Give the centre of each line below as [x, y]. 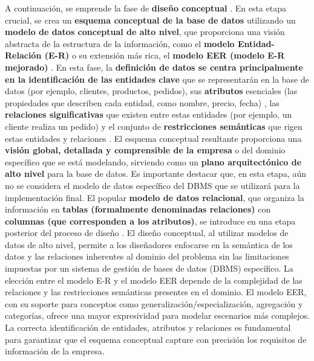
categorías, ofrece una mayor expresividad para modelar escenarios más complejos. [157, 315]
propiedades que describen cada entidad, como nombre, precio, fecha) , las [142, 102]
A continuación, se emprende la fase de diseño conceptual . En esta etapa [146, 8]
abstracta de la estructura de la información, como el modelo [120, 43]
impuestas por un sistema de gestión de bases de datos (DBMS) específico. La [149, 268]
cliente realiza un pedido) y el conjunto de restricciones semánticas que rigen [154, 126]
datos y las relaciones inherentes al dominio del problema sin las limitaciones [147, 256]
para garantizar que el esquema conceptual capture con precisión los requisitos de [156, 339]
